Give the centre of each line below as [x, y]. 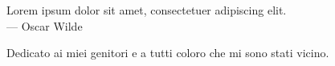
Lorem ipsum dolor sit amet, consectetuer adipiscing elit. [147, 10]
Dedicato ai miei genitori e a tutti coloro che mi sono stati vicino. [168, 53]
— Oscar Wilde [45, 25]
